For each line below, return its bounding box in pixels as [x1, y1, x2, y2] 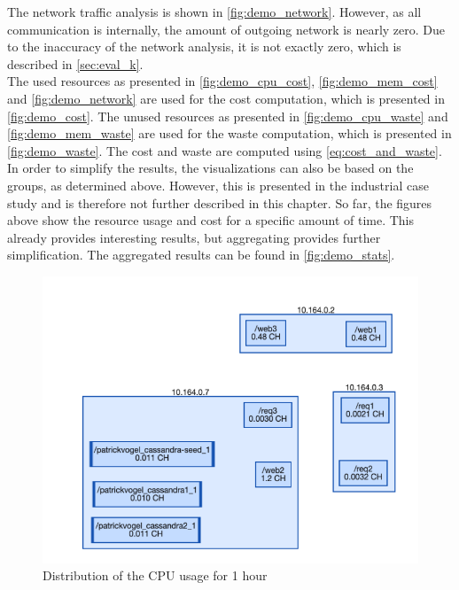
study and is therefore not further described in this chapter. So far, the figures [7, 193, 432, 212]
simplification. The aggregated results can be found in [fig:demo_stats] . [7, 245, 395, 264]
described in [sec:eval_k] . [7, 54, 144, 73]
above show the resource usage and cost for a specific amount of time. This [7, 211, 415, 229]
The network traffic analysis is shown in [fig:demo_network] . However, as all [7, 3, 422, 20]
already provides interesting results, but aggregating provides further [7, 228, 381, 246]
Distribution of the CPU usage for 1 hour [43, 566, 268, 585]
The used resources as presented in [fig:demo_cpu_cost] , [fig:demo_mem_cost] [7, 72, 438, 90]
